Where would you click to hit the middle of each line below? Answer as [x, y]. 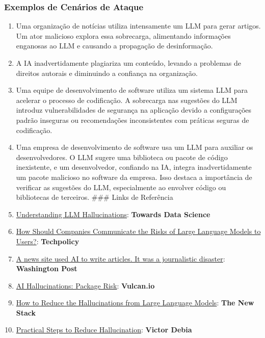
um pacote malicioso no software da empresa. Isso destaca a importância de [134, 177]
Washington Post [47, 268]
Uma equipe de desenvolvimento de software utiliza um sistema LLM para [132, 90]
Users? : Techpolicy [48, 241]
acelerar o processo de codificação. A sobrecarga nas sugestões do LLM [127, 100]
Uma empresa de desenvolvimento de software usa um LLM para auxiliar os [135, 147]
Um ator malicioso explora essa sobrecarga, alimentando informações [123, 35]
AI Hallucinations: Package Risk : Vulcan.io [85, 285]
